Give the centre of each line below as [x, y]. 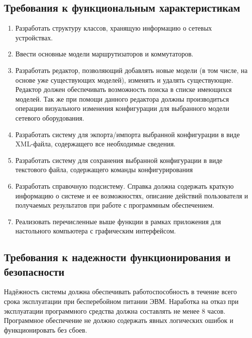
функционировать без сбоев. [46, 329]
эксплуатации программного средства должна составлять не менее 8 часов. [115, 311]
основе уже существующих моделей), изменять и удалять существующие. [124, 80]
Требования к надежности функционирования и [117, 257]
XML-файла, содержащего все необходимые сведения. [95, 144]
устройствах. [34, 37]
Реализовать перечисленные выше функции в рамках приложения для [118, 221]
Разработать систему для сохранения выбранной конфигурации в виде [119, 160]
